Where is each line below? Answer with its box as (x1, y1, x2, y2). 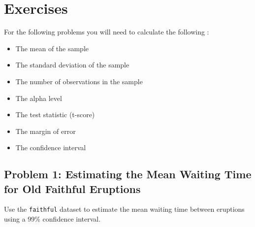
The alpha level (15, 93, 62, 103)
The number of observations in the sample (15, 76, 143, 86)
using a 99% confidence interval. (4, 214, 101, 224)
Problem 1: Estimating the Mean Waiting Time (4, 166, 252, 182)
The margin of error (15, 126, 76, 136)
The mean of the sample (15, 43, 89, 53)
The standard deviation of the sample (15, 60, 129, 70)
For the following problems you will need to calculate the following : (4, 27, 209, 37)
